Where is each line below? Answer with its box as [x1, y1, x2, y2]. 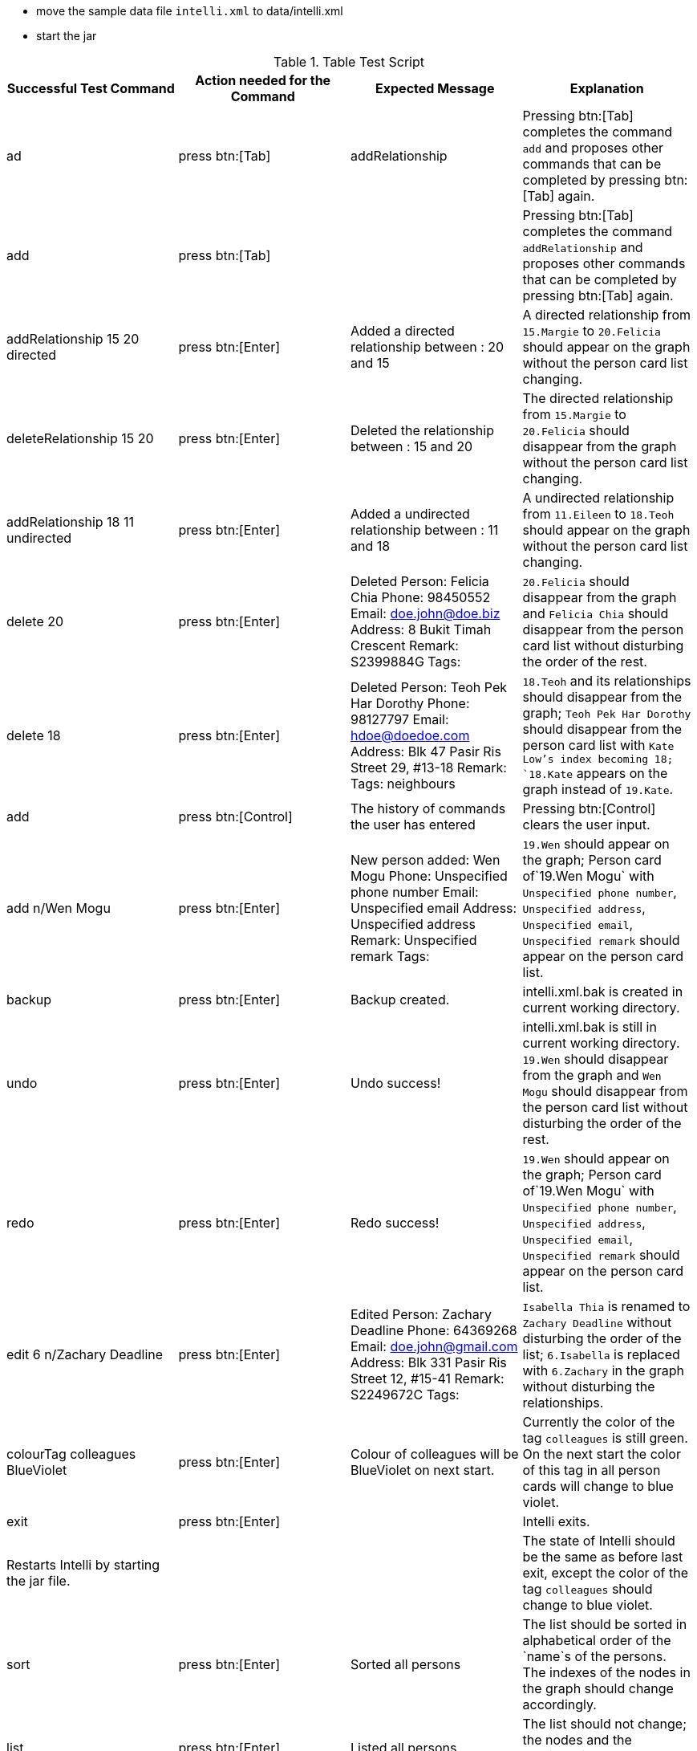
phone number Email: [351, 884, 479, 900]
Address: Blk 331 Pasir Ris [351, 1354, 507, 1370]
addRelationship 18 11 [6, 514, 134, 530]
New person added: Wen [351, 852, 500, 868]
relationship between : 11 [351, 522, 499, 538]
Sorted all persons [351, 1656, 461, 1672]
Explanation [569, 80, 644, 96]
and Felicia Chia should [522, 605, 669, 621]
